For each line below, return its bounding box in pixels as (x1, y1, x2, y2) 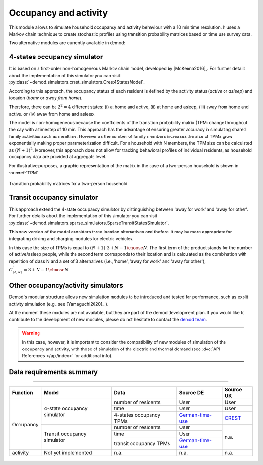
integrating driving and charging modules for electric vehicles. (9, 235, 134, 241)
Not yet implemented (44, 449, 92, 456)
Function (12, 389, 33, 396)
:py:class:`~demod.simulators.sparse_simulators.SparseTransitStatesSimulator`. (9, 220, 169, 226)
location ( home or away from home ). (9, 95, 83, 101)
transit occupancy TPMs (114, 440, 170, 447)
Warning (22, 330, 40, 336)
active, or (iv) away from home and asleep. (9, 111, 95, 116)
